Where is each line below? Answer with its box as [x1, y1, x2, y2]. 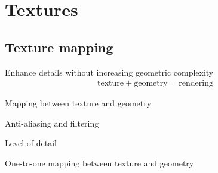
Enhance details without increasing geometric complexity [5, 65, 214, 78]
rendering [179, 79, 213, 88]
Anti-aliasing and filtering [5, 117, 99, 129]
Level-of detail [5, 137, 57, 149]
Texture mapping [5, 37, 113, 56]
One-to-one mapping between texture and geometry [5, 156, 194, 169]
